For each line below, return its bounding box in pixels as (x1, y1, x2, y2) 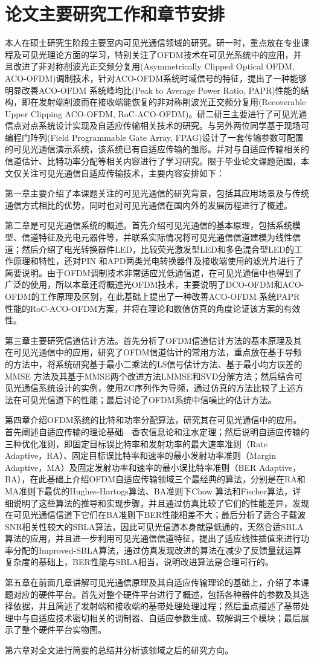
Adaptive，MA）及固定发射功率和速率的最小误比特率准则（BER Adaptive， (5, 461, 301, 473)
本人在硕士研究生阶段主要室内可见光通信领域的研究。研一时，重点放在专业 (5, 36, 301, 49)
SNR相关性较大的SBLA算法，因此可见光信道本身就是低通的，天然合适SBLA (5, 520, 304, 532)
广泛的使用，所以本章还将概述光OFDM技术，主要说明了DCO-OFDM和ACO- (5, 278, 304, 291)
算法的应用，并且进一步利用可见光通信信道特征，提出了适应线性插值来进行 (5, 532, 301, 545)
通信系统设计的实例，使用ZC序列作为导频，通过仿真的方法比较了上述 (21, 381, 295, 394)
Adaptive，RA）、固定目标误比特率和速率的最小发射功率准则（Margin (5, 449, 277, 462)
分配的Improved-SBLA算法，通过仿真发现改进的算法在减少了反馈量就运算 (13, 543, 302, 556)
